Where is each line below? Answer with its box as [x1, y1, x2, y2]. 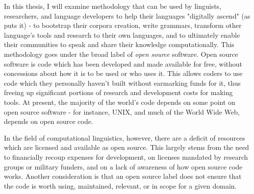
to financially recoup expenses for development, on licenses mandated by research [4, 151, 248, 162]
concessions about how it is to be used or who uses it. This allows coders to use [4, 68, 243, 78]
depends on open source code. [4, 116, 93, 126]
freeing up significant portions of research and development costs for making [4, 87, 233, 97]
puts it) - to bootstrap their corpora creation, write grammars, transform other [4, 20, 242, 30]
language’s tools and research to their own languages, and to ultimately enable [4, 29, 240, 40]
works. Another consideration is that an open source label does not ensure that [4, 171, 242, 181]
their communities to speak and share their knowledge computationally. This [4, 39, 234, 49]
